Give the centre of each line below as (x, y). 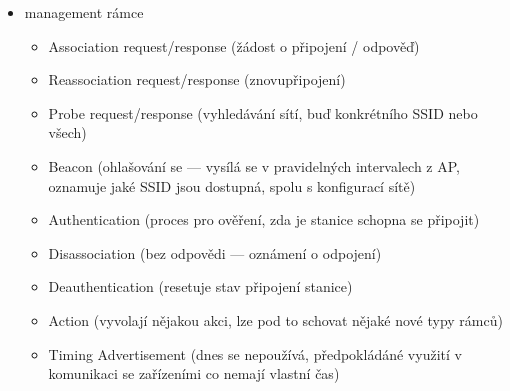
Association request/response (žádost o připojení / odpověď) (234, 45)
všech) (67, 132)
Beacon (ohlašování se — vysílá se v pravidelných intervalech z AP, (254, 165)
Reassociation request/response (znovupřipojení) (197, 79)
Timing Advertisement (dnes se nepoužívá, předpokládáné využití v (255, 353)
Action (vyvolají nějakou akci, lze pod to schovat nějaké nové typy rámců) (275, 319)
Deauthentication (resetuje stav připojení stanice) (200, 286)
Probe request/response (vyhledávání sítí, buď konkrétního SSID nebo (263, 112)
